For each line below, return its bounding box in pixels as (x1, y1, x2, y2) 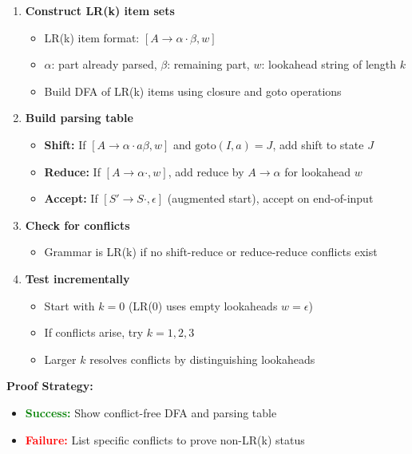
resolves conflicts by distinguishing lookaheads (89, 350, 315, 367)
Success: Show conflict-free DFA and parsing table (25, 404, 277, 420)
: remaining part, (167, 56, 250, 73)
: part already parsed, (51, 56, 157, 73)
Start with (44, 297, 95, 314)
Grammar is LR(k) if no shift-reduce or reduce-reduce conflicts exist (44, 243, 378, 260)
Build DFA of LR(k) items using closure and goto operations (44, 82, 342, 99)
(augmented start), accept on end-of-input (167, 190, 374, 207)
